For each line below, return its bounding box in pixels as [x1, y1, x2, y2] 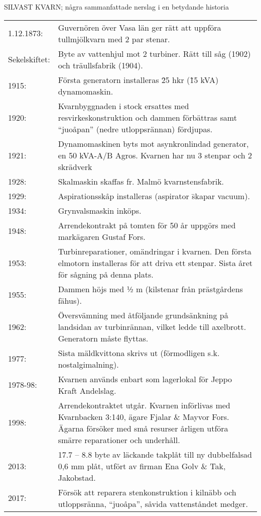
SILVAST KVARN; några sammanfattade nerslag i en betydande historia [4, 2, 229, 12]
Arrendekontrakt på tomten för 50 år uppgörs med [58, 219, 236, 231]
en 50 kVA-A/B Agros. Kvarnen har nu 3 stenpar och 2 [58, 149, 252, 161]
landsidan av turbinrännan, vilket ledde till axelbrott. [58, 320, 246, 332]
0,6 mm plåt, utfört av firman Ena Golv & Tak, [58, 460, 226, 472]
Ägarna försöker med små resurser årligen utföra [58, 422, 228, 434]
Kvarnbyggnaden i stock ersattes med [58, 100, 189, 112]
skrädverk [58, 160, 92, 173]
